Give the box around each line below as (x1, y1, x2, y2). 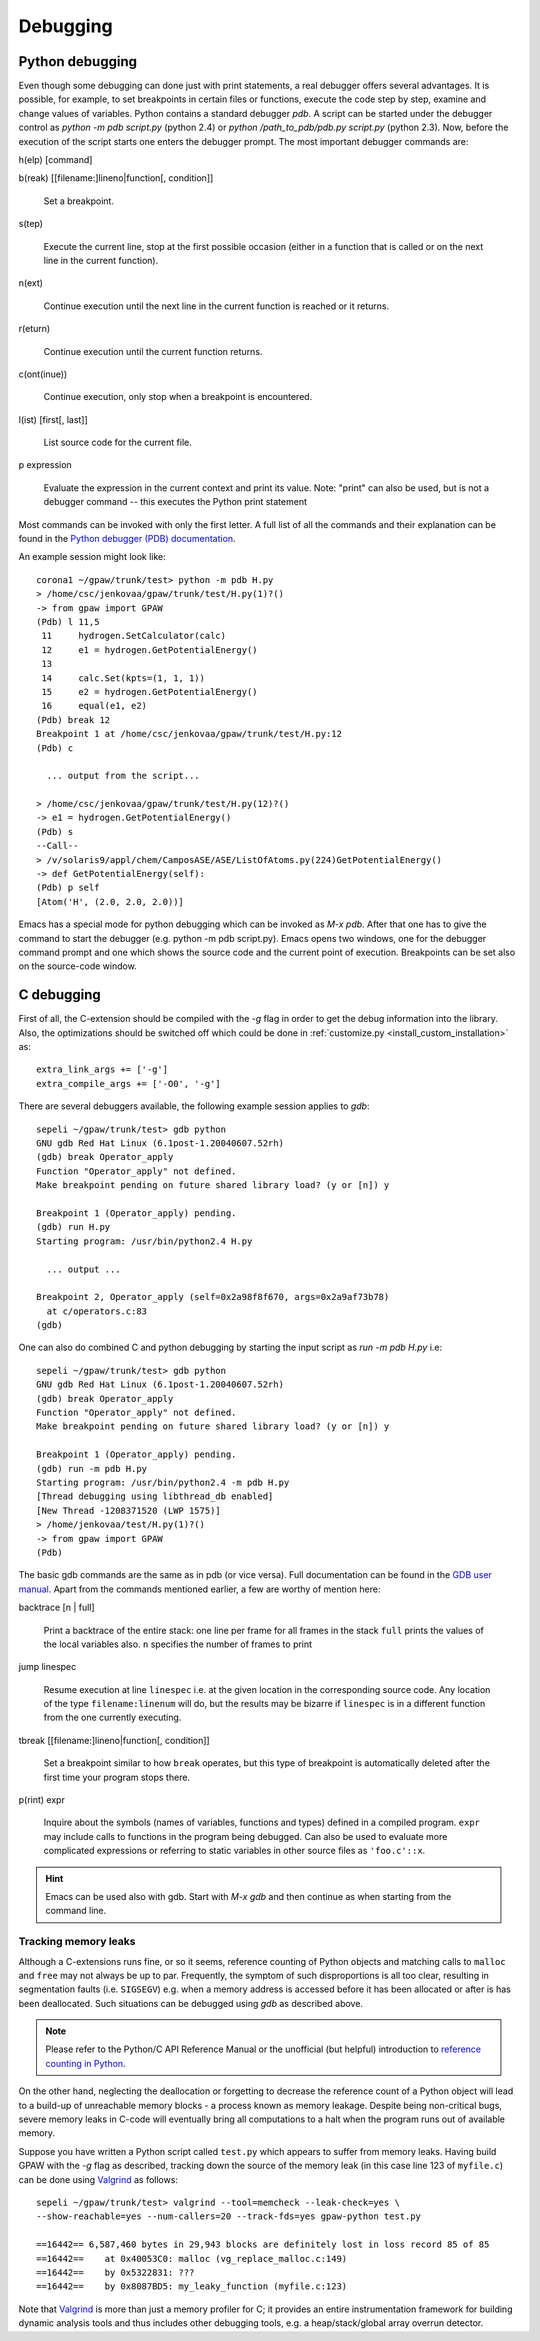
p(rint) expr (18, 1794, 65, 1806)
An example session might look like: (18, 551, 167, 563)
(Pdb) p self (36, 882, 100, 894)
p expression (18, 459, 72, 471)
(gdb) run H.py (36, 1221, 111, 1233)
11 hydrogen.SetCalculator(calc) (41, 630, 227, 642)
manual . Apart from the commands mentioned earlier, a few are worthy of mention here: (18, 1583, 381, 1595)
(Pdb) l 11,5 (36, 616, 100, 627)
